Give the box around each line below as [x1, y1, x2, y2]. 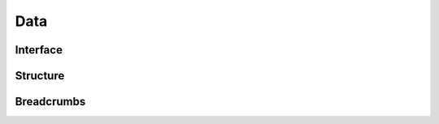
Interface [15, 43, 63, 57]
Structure [15, 69, 65, 83]
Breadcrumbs [15, 95, 86, 109]
